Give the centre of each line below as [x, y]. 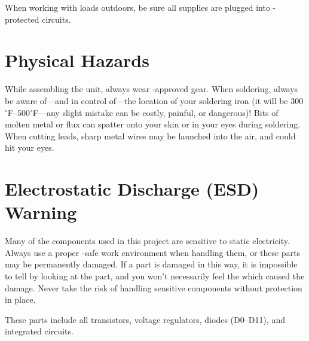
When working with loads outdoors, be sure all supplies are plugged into [137, 7]
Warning [41, 212]
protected [22, 19]
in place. [20, 299]
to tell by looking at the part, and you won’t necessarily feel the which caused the [155, 275]
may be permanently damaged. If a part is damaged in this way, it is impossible [151, 264]
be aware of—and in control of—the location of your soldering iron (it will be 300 [154, 100]
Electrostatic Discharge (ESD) [132, 189]
